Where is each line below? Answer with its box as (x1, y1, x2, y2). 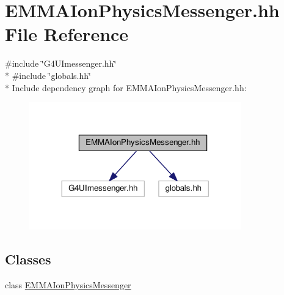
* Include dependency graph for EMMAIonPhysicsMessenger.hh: (5, 81, 247, 94)
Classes (5, 249, 51, 268)
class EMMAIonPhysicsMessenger (5, 278, 131, 291)
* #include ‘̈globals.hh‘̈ (5, 69, 91, 81)
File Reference (5, 21, 129, 47)
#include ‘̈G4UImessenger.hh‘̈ (5, 57, 117, 70)
